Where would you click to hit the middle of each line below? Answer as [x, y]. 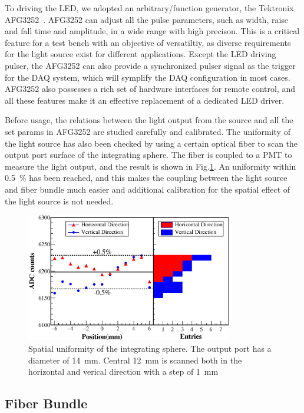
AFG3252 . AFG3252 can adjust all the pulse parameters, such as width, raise [147, 19]
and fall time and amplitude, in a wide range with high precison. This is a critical [152, 31]
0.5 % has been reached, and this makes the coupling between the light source [146, 178]
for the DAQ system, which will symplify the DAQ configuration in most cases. [148, 77]
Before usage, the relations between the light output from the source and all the [149, 120]
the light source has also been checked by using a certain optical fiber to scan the [151, 143]
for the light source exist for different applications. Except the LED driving [141, 54]
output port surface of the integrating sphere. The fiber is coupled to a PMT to [148, 155]
